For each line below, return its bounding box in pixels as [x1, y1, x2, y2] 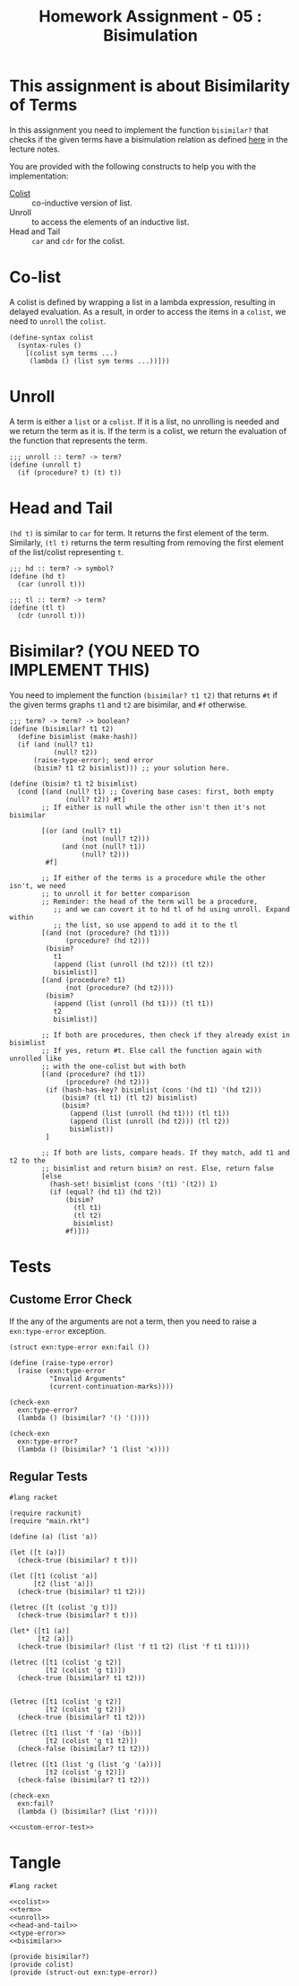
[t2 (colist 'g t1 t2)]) [45, 1736, 139, 1746]
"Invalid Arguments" [48, 1374, 126, 1383]
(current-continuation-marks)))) [48, 1381, 175, 1391]
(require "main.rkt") [9, 1516, 90, 1526]
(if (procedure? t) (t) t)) [17, 468, 123, 477]
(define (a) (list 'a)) [9, 1532, 98, 1541]
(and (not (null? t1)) [61, 841, 146, 851]
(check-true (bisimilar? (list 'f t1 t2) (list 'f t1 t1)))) [17, 1642, 251, 1651]
